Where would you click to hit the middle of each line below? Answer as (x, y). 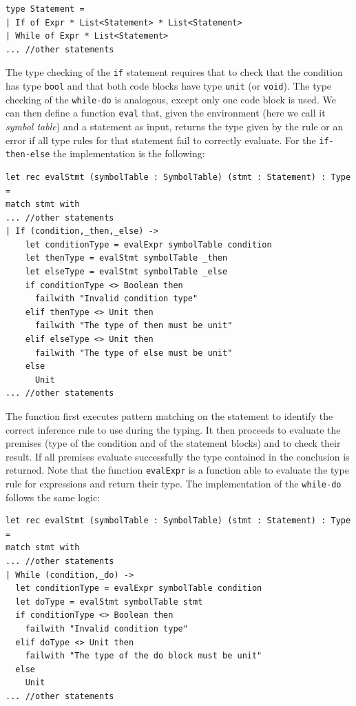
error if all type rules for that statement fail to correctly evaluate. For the (161, 140)
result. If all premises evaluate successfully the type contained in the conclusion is (178, 456)
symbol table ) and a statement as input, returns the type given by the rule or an (175, 126)
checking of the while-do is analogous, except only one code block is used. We (171, 99)
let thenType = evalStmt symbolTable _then (126, 258)
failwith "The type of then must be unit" (134, 326)
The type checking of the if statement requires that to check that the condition (174, 72)
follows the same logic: (53, 497)
